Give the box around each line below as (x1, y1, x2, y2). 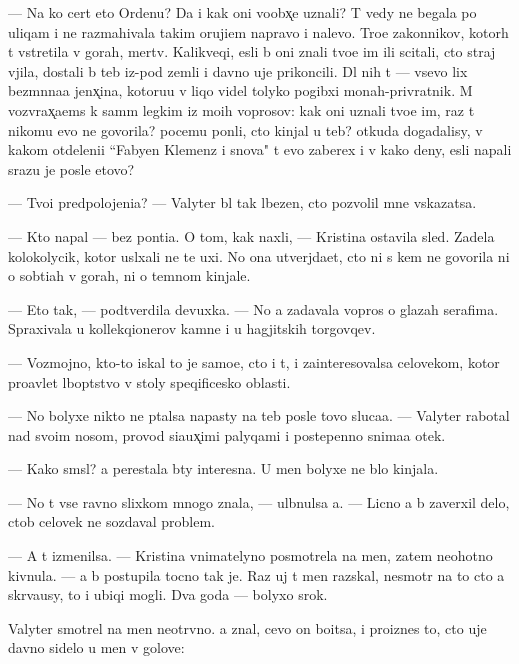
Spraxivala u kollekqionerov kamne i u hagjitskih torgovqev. (8, 318, 376, 339)
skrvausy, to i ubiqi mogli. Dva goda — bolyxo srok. (8, 584, 328, 605)
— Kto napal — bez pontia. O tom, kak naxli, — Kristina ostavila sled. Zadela (8, 225, 495, 246)
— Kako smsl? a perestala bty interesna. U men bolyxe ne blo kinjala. (8, 458, 439, 479)
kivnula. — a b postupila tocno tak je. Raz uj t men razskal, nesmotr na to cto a (8, 564, 505, 585)
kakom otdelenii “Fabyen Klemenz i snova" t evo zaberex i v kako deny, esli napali (8, 139, 512, 160)
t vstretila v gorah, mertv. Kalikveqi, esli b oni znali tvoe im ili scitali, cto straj (8, 41, 496, 62)
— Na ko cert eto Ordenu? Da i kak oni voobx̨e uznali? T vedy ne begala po (8, 2, 477, 22)
